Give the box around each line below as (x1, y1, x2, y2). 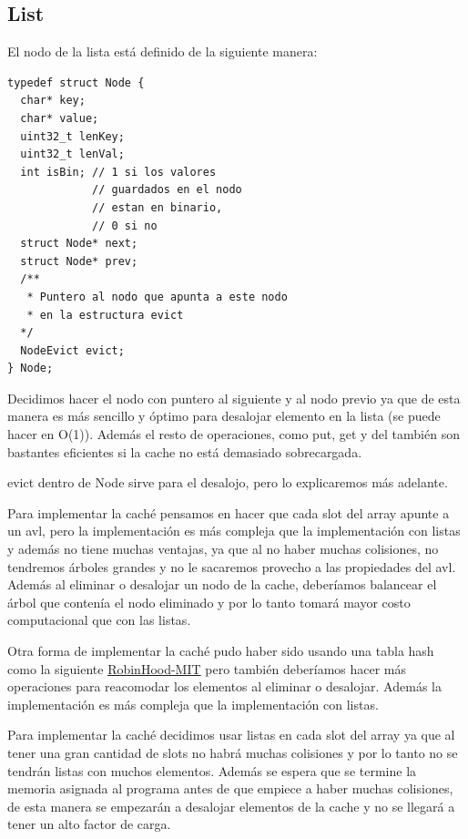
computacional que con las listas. (7, 610, 191, 629)
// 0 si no (92, 219, 158, 232)
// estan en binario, (92, 200, 223, 214)
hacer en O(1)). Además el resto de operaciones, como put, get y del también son (7, 425, 460, 444)
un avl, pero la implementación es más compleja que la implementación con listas (7, 521, 461, 540)
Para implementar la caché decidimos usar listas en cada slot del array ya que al (7, 725, 455, 744)
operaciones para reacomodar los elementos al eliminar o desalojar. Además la (7, 677, 442, 696)
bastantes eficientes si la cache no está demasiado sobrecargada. (7, 442, 362, 461)
